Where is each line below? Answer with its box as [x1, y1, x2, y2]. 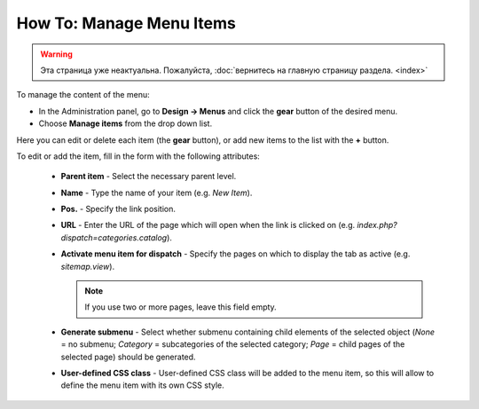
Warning [40, 49, 73, 59]
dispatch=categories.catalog [60, 232, 168, 243]
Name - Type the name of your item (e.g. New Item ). [60, 187, 253, 198]
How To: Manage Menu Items [16, 13, 237, 33]
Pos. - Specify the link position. [60, 204, 177, 215]
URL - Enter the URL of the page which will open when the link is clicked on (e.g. [60, 220, 356, 231]
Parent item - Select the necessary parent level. [60, 171, 237, 182]
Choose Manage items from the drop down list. [38, 118, 213, 129]
